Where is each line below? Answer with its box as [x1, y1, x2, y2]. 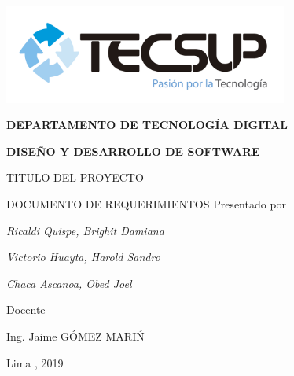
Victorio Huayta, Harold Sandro [6, 249, 160, 265]
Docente [6, 301, 46, 318]
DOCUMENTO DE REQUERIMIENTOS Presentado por [6, 196, 287, 212]
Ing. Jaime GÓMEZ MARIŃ [6, 327, 145, 344]
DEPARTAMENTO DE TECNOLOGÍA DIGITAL [6, 116, 288, 133]
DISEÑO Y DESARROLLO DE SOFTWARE [6, 142, 260, 159]
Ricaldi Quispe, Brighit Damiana [6, 222, 164, 238]
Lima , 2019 [6, 354, 64, 370]
